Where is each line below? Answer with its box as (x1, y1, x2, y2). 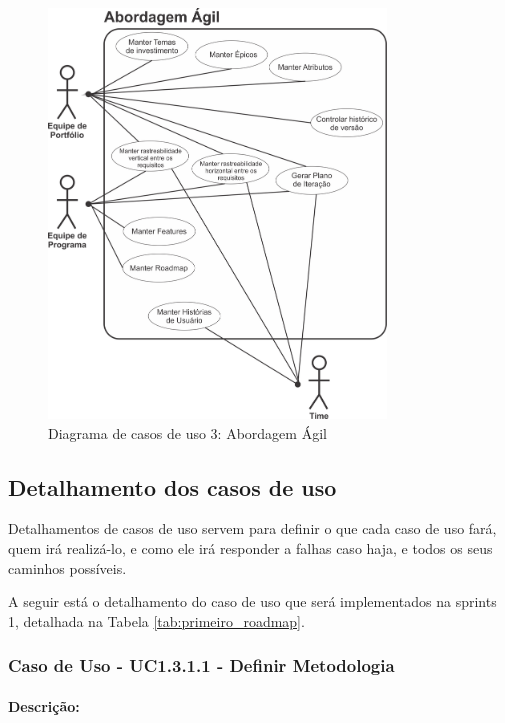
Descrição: (8, 695, 80, 716)
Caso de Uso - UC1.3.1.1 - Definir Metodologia (8, 653, 395, 678)
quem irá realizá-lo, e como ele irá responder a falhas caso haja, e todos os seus (8, 538, 493, 559)
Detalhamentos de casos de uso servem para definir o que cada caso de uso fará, (8, 518, 497, 539)
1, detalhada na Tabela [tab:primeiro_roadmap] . (8, 610, 305, 631)
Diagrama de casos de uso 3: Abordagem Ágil (48, 422, 327, 443)
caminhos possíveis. (8, 557, 127, 578)
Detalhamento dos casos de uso (8, 471, 337, 502)
